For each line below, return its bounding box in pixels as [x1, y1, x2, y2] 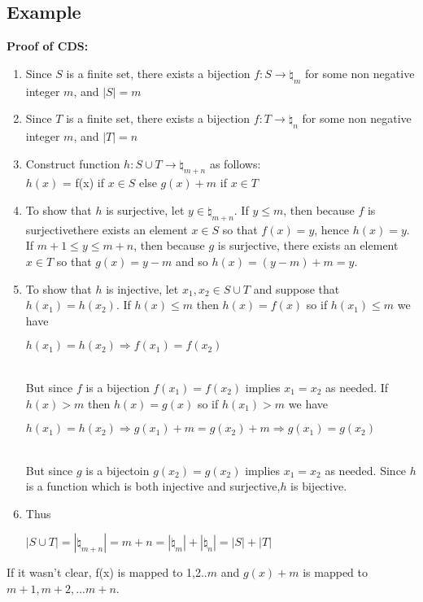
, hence [314, 220, 350, 238]
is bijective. [290, 478, 347, 495]
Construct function [25, 155, 120, 172]
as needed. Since [325, 461, 407, 478]
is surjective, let [106, 201, 185, 218]
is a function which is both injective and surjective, [25, 478, 281, 495]
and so [176, 252, 208, 269]
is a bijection [85, 378, 150, 395]
